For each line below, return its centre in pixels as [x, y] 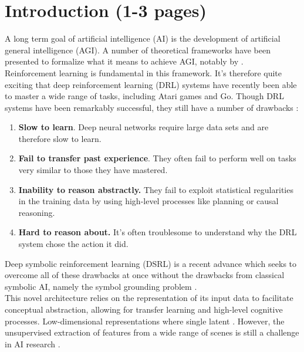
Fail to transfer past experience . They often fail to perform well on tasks [157, 158]
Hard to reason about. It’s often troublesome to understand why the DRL [158, 232]
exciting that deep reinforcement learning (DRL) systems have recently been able [151, 84]
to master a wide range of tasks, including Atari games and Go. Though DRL [144, 96]
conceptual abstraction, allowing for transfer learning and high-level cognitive [144, 309]
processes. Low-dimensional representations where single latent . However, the [145, 321]
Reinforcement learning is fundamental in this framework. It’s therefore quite [143, 72]
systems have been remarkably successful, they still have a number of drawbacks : [152, 107]
